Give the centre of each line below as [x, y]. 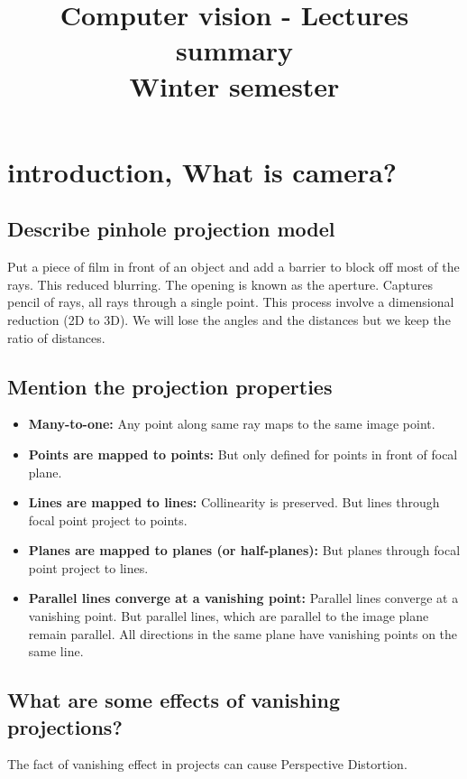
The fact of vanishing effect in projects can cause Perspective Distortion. [207, 764]
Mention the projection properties [170, 386]
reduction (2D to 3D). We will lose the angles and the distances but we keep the [229, 319]
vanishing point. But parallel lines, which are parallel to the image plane [229, 616]
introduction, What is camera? [202, 171]
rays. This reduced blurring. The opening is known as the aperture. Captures [220, 284]
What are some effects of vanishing [174, 700]
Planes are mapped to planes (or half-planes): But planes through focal [244, 550]
